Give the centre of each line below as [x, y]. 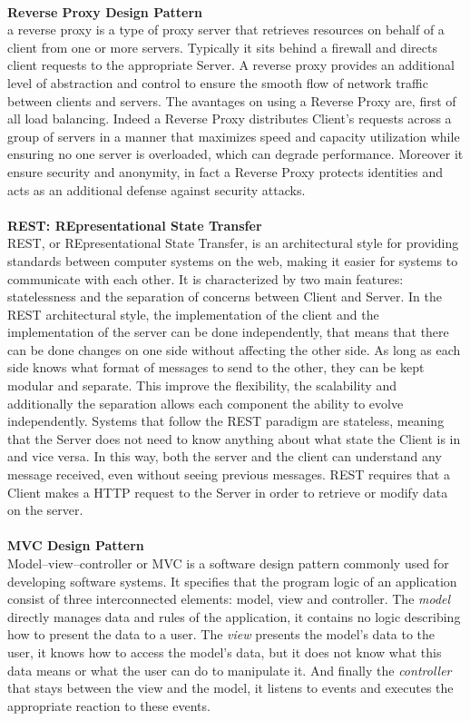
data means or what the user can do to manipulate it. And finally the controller [230, 670]
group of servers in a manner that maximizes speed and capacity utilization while [234, 136]
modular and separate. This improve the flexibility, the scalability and [202, 385]
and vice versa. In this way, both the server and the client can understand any [225, 456]
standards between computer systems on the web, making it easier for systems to [233, 260]
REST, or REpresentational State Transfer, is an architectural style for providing [233, 243]
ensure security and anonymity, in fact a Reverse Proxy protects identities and [225, 171]
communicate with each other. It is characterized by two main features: [206, 278]
